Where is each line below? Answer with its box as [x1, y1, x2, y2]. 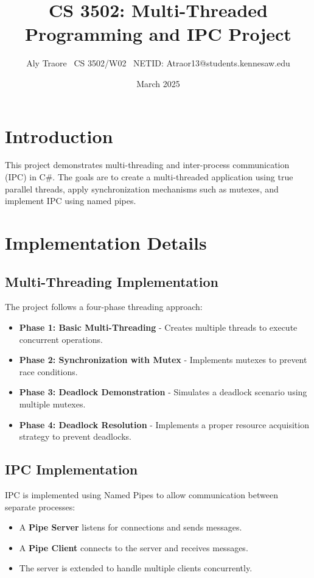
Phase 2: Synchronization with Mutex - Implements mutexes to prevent [19, 353, 307, 366]
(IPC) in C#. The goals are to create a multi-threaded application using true [5, 171, 293, 183]
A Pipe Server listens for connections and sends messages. [19, 521, 242, 534]
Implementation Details [5, 230, 207, 255]
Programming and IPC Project [25, 21, 291, 46]
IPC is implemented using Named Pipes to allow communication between [5, 488, 278, 501]
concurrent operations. [19, 333, 103, 345]
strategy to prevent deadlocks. [19, 430, 131, 443]
